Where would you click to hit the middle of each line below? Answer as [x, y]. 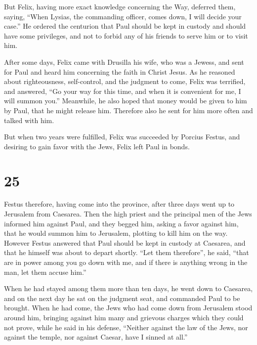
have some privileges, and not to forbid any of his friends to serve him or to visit [126, 35]
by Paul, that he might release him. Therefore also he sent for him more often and [128, 110]
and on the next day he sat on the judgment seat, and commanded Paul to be [122, 298]
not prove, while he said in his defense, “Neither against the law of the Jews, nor [126, 327]
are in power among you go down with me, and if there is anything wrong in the [126, 262]
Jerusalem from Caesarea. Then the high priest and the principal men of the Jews [128, 214]
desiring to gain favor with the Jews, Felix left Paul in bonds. [97, 146]
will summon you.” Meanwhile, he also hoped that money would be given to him [126, 101]
